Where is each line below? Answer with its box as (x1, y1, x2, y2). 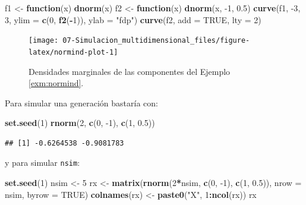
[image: (29, 36, 59, 45)
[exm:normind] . (29, 77, 84, 89)
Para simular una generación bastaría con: (5, 96, 158, 109)
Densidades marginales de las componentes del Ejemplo (29, 65, 231, 77)
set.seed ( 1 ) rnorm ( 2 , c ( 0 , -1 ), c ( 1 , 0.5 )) (5, 116, 155, 129)
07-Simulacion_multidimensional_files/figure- (62, 36, 250, 45)
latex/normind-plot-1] (29, 48, 118, 56)
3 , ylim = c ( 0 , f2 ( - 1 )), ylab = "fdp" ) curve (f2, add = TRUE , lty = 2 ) (5, 13, 261, 26)
